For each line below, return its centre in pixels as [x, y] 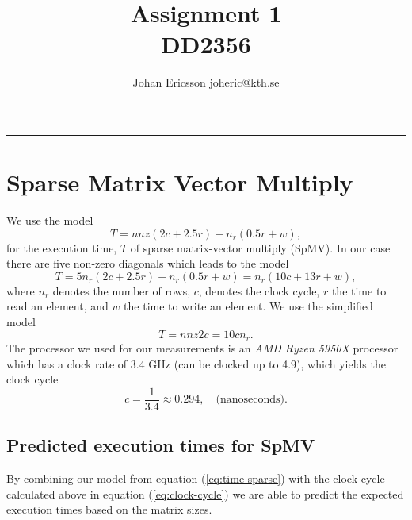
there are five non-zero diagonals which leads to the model [148, 263]
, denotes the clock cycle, [259, 290]
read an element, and [57, 306]
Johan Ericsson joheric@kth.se [206, 82]
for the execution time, [62, 247]
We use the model [50, 220]
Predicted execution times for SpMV [161, 445]
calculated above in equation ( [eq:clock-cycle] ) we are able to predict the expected [205, 493]
